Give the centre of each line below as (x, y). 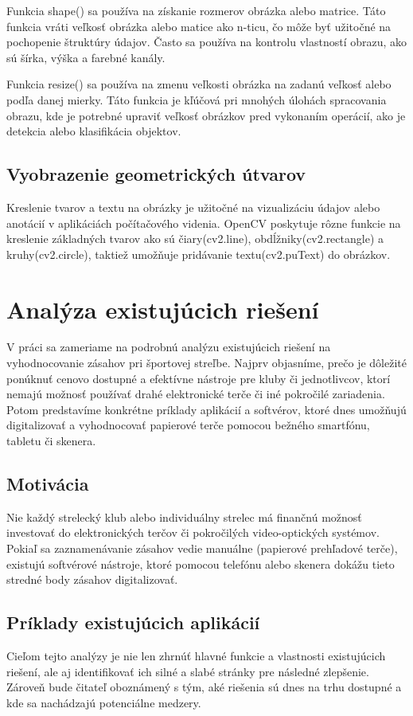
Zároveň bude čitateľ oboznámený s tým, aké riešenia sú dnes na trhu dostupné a (204, 687)
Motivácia (48, 483)
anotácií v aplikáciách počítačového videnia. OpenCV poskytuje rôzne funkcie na (204, 223)
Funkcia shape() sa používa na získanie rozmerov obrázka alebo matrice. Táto (196, 10)
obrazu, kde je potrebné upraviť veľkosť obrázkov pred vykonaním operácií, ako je (206, 115)
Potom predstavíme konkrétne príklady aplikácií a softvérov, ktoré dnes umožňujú (206, 409)
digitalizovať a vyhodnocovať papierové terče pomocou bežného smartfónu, (188, 425)
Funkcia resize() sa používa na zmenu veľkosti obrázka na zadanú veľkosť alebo (199, 84)
